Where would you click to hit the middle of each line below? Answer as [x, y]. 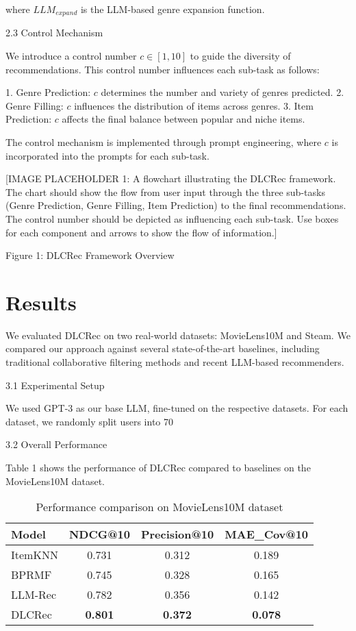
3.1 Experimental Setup [55, 385]
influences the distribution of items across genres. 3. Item [194, 105]
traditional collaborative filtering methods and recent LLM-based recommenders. [175, 362]
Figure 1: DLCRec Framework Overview [90, 255]
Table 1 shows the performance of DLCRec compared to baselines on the [158, 468]
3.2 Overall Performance [56, 444]
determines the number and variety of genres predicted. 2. [222, 92]
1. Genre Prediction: [48, 92]
